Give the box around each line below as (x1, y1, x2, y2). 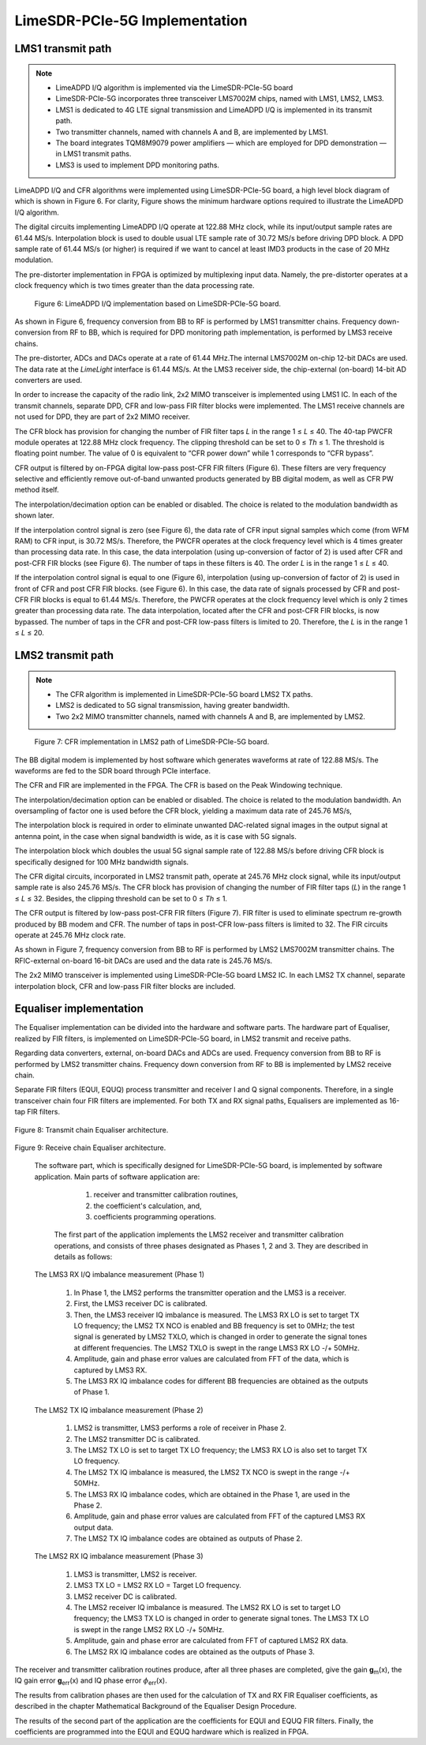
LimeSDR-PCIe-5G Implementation (14, 12, 248, 29)
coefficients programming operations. (93, 1211, 217, 1221)
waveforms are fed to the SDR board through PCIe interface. (14, 766, 211, 775)
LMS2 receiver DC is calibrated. (73, 1591, 177, 1601)
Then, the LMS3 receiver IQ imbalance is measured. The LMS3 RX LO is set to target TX (73, 1310, 360, 1320)
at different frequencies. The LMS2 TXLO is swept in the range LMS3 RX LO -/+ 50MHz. (73, 1342, 361, 1353)
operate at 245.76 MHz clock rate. (14, 930, 126, 939)
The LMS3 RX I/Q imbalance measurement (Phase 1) (34, 1270, 205, 1279)
